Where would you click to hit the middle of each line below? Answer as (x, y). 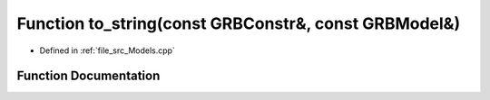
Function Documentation (88, 76)
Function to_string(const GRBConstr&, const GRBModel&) (239, 23)
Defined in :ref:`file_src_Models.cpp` (108, 50)
